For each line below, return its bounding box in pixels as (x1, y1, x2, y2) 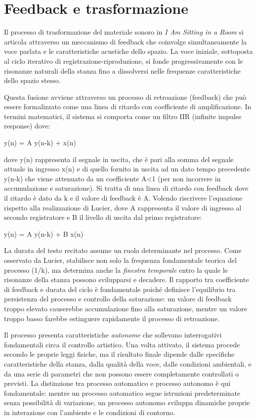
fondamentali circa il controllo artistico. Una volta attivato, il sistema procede (4, 339, 240, 349)
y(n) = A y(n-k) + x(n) (4, 137, 76, 148)
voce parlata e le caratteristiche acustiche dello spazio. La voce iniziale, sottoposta (4, 46, 253, 56)
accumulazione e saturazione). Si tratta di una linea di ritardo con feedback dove (4, 183, 249, 193)
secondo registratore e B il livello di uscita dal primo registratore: (4, 212, 202, 222)
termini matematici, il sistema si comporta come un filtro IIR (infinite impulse (4, 111, 242, 121)
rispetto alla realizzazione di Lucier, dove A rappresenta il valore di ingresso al (4, 202, 242, 212)
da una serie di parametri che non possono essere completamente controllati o (4, 368, 239, 378)
